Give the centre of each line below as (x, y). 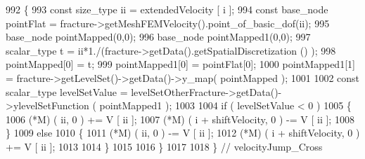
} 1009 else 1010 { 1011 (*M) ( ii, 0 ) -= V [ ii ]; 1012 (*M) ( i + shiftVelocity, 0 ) (183, 133)
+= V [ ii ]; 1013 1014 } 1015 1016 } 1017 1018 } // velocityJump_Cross (164, 146)
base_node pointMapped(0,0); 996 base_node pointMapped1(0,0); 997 (158, 37)
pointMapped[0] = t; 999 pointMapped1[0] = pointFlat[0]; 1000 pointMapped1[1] (180, 64)
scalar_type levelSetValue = (67, 91)
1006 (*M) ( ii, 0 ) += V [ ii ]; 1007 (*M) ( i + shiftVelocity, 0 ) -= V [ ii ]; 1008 (180, 119)
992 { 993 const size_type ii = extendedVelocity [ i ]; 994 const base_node (167, 9)
